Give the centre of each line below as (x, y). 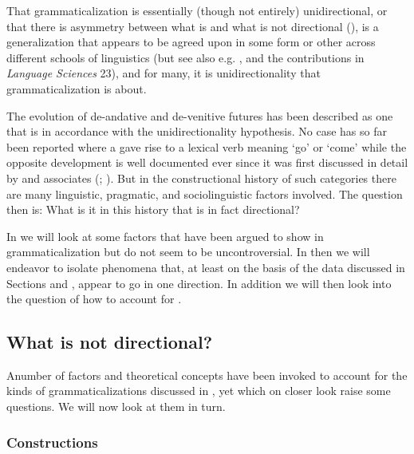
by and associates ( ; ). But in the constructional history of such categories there (201, 178)
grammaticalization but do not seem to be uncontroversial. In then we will (188, 252)
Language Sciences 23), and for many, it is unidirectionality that (164, 73)
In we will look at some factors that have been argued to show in (165, 236)
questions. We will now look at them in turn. (116, 407)
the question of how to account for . (94, 299)
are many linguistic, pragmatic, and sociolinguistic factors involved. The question (205, 193)
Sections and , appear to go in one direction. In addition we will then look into (199, 283)
